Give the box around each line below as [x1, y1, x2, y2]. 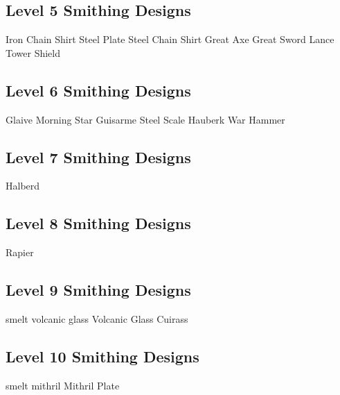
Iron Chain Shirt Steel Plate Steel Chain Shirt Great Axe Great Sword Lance [6, 32, 334, 47]
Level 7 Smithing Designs [6, 146, 191, 167]
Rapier [6, 245, 34, 260]
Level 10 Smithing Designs [6, 345, 199, 367]
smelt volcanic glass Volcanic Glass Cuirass [6, 311, 188, 326]
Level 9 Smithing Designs [6, 279, 191, 301]
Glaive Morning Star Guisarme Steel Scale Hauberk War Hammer [6, 112, 285, 126]
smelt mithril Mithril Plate [6, 378, 120, 392]
